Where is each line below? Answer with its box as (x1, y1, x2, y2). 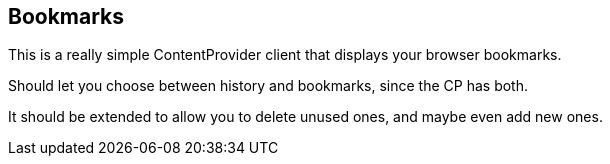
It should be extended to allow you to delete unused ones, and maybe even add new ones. (8, 108, 603, 126)
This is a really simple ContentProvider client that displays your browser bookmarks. (8, 46, 562, 64)
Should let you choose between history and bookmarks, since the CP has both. (8, 77, 528, 95)
